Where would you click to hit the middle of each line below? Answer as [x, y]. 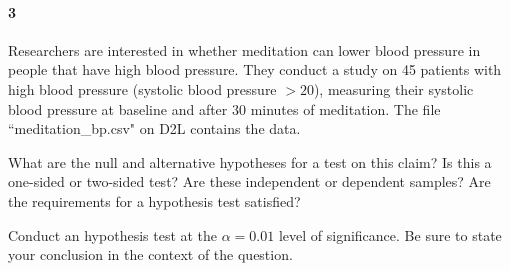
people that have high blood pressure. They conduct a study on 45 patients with [255, 69]
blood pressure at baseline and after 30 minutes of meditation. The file [224, 108]
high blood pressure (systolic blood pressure [142, 88]
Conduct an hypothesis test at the [113, 234]
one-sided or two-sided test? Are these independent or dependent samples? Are [249, 181]
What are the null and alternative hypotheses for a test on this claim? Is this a [250, 161]
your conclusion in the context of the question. [150, 254]
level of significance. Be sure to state [390, 234]
